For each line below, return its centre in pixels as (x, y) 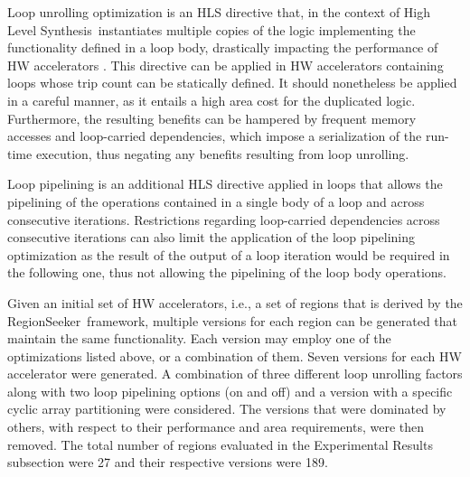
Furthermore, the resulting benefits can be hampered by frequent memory (212, 118)
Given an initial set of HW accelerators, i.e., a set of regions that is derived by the (235, 302)
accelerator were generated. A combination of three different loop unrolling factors (235, 374)
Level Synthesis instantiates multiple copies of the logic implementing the (211, 29)
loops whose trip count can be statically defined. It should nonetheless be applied (232, 83)
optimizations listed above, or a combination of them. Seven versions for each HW (235, 355)
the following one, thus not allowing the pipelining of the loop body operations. (227, 272)
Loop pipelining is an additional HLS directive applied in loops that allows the (225, 184)
